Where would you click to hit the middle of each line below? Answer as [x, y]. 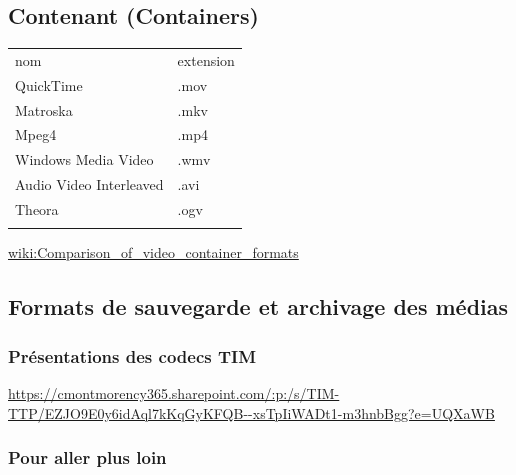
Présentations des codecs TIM [132, 355]
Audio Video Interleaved [89, 184]
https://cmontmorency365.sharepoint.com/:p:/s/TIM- [174, 392]
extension [206, 59]
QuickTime [49, 84]
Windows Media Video [84, 159]
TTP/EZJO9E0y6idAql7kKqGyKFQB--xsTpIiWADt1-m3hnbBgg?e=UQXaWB [251, 412]
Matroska [44, 109]
